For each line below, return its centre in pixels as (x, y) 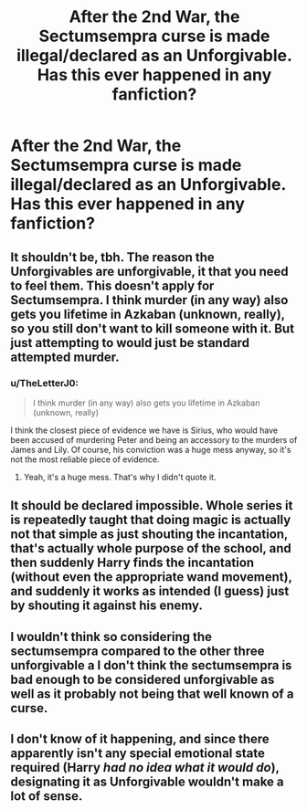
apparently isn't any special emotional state (138, 754)
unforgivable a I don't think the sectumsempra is (151, 665)
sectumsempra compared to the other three (138, 651)
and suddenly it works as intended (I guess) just (150, 591)
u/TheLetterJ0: (45, 383)
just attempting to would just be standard (130, 343)
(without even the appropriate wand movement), (151, 577)
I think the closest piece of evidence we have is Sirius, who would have (144, 430)
